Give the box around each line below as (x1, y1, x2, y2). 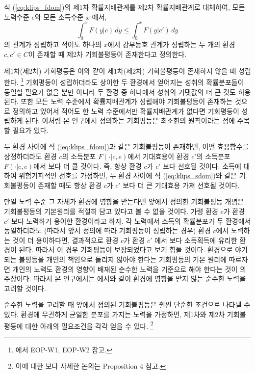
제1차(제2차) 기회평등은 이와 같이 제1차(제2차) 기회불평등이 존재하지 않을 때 (4, 65, 236, 76)
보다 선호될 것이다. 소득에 (163, 160, 241, 171)
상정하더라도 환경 (4, 151, 57, 161)
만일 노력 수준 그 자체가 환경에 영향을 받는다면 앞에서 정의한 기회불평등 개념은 (4, 196, 244, 207)
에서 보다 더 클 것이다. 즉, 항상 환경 (33, 160, 142, 171)
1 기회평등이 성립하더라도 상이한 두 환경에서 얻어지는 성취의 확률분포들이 (21, 76, 244, 87)
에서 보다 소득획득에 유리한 (154, 235, 237, 245)
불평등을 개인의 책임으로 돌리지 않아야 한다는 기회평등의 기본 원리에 (19, 254, 227, 265)
